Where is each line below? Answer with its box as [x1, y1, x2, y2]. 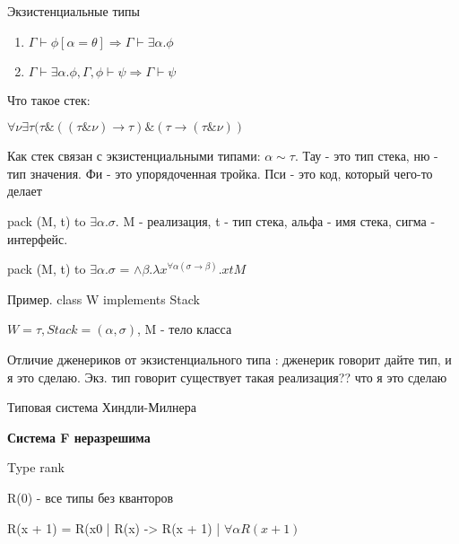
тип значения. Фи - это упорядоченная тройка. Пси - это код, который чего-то [7, 163, 433, 182]
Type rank [7, 458, 65, 477]
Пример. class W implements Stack [7, 289, 200, 308]
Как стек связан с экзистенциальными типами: [7, 146, 261, 165]
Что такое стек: [7, 90, 91, 109]
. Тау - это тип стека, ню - [294, 146, 438, 165]
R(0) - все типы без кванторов [7, 487, 174, 506]
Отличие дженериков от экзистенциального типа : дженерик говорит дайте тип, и [7, 349, 452, 368]
